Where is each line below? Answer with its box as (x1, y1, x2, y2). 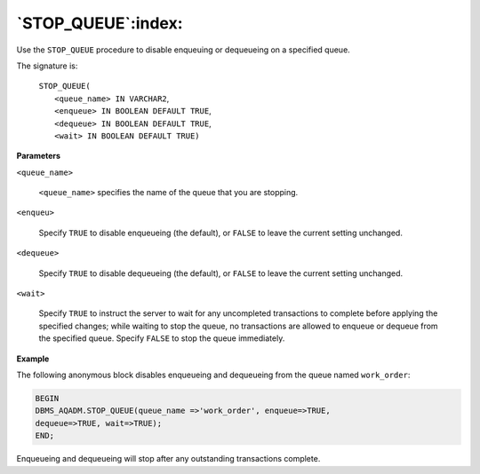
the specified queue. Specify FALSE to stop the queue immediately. (38, 333, 285, 344)
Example (16, 353, 50, 364)
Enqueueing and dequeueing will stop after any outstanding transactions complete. (16, 454, 321, 464)
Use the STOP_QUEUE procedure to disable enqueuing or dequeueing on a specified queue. (16, 44, 350, 55)
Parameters (16, 151, 61, 162)
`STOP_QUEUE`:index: (16, 13, 183, 33)
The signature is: (16, 60, 78, 71)
